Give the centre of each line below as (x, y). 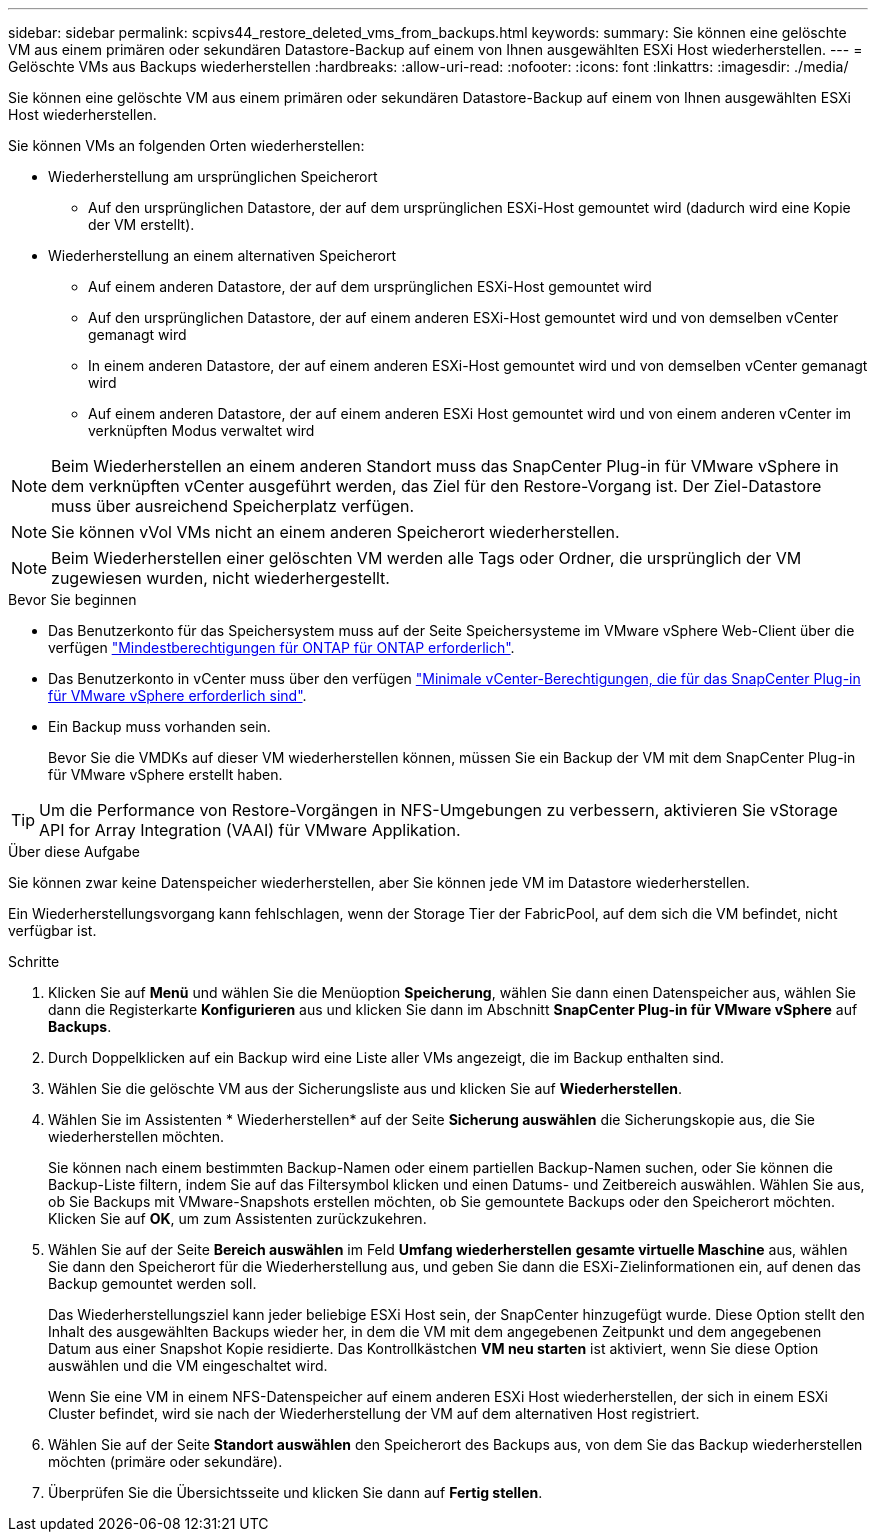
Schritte (34, 961)
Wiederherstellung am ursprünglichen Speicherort (213, 176)
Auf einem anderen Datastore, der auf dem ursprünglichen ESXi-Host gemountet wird (370, 286)
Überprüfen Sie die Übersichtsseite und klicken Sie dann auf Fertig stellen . (295, 1492)
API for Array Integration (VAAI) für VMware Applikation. (250, 830)
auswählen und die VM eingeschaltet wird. (188, 1365)
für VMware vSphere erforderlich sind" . (177, 695)
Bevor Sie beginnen (72, 599)
